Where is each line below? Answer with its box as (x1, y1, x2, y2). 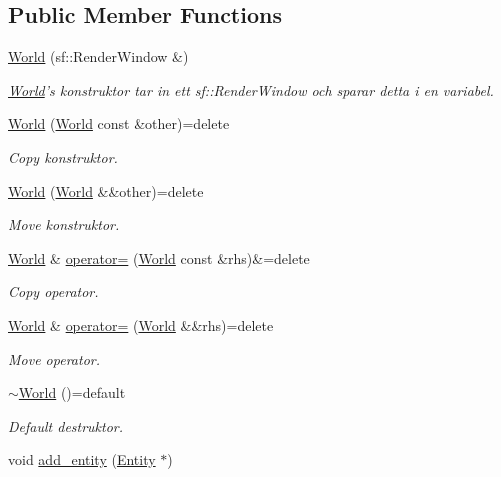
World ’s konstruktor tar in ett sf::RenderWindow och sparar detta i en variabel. (8, 79, 494, 100)
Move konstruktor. (8, 214, 120, 235)
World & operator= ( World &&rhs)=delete (8, 314, 274, 335)
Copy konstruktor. (8, 146, 118, 167)
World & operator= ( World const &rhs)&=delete (8, 247, 310, 268)
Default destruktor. (8, 415, 124, 436)
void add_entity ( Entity (8, 449, 156, 470)
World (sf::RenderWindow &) (8, 46, 189, 67)
